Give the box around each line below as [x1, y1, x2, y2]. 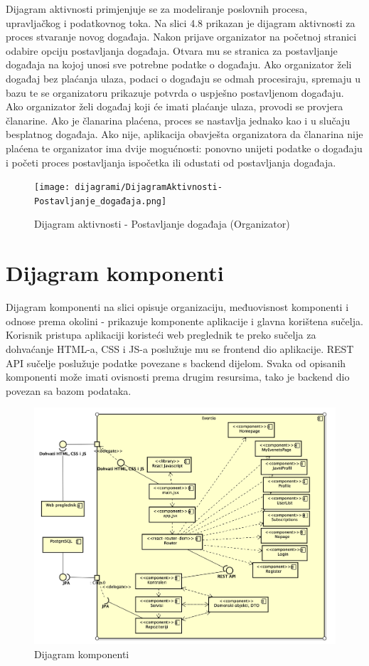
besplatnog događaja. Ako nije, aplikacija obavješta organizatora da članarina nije [6, 127, 363, 142]
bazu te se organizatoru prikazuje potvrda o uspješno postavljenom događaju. [6, 85, 344, 100]
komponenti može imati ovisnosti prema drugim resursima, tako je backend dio [6, 369, 350, 384]
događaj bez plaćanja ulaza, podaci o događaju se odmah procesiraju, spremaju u [6, 70, 360, 85]
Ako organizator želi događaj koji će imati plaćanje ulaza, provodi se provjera [6, 99, 343, 114]
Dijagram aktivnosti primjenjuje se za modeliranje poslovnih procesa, [6, 1, 308, 16]
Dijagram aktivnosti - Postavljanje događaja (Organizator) [34, 216, 290, 231]
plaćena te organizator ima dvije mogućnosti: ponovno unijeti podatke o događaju [6, 140, 363, 155]
